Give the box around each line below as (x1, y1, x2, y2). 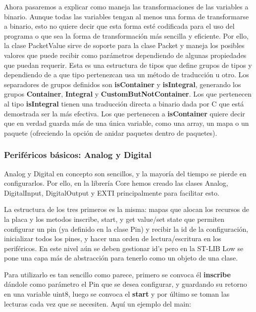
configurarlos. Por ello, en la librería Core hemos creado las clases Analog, (4, 178, 228, 188)
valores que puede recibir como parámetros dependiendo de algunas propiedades (4, 50, 247, 60)
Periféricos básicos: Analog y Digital (4, 149, 152, 161)
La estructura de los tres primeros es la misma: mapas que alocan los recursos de (4, 204, 250, 214)
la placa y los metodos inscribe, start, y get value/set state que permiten (4, 213, 225, 224)
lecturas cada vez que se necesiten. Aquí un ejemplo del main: (4, 298, 191, 309)
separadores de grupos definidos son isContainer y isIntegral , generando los (4, 79, 241, 89)
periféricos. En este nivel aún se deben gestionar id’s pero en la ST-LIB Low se (4, 243, 244, 253)
